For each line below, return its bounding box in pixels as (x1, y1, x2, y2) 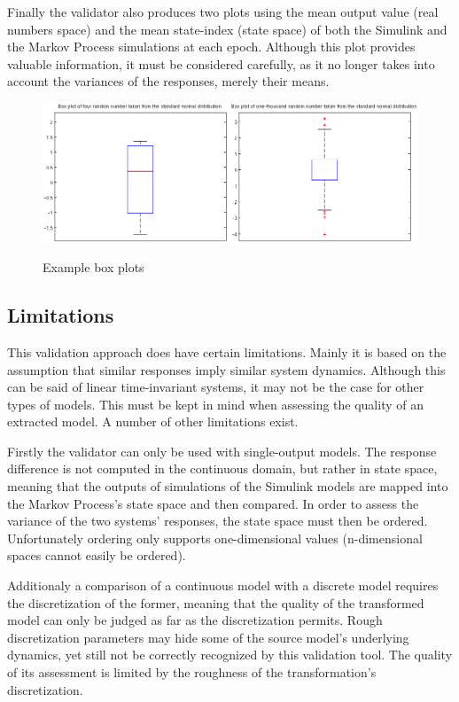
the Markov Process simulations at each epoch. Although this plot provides (7, 37, 416, 56)
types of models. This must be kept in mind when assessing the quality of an (7, 394, 424, 413)
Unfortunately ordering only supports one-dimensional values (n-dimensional (7, 528, 423, 547)
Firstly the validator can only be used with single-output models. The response (7, 441, 437, 460)
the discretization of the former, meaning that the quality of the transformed (7, 593, 424, 612)
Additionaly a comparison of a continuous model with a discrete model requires (7, 576, 439, 595)
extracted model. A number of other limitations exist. (7, 412, 299, 431)
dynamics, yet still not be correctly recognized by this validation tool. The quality (7, 645, 453, 664)
